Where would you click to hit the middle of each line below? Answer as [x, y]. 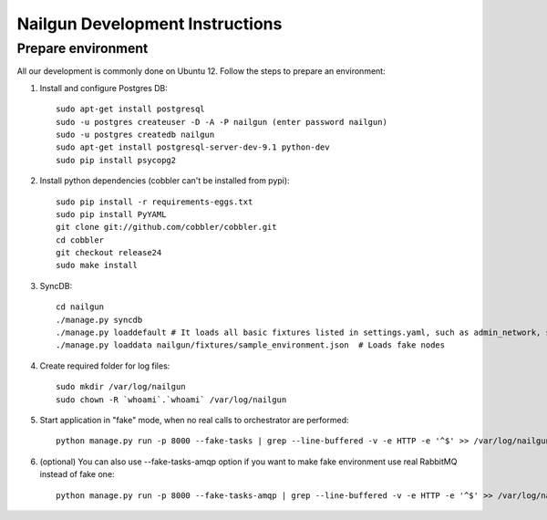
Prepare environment [83, 48]
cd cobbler [80, 240]
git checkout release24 [109, 253]
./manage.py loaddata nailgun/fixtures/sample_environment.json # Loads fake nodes [251, 345]
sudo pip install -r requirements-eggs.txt [155, 202]
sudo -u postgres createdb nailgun [135, 134]
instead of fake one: [77, 474]
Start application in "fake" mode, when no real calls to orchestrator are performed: [194, 420]
